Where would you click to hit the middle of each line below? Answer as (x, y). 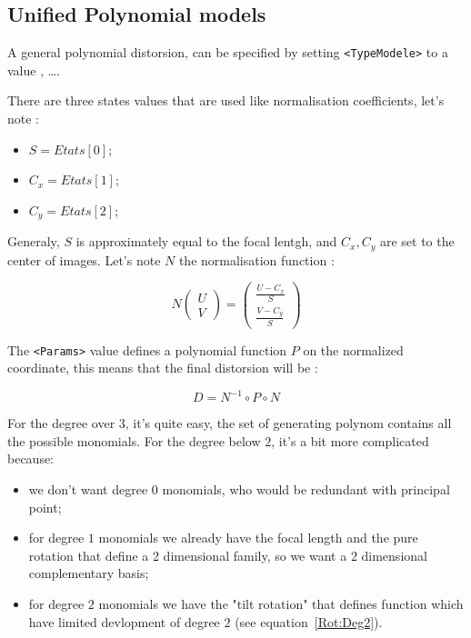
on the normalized (353, 349)
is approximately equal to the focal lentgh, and (206, 241)
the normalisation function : (256, 259)
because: (31, 459)
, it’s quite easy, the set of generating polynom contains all (288, 423)
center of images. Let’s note (84, 259)
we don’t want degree (88, 489)
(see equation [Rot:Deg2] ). (309, 621)
